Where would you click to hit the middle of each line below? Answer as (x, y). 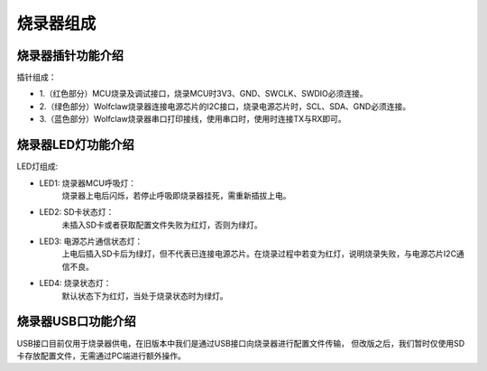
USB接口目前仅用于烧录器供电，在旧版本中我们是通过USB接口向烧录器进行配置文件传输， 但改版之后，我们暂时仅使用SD (241, 343)
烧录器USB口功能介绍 (77, 322)
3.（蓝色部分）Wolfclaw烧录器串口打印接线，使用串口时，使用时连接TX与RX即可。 (193, 119)
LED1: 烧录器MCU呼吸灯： (88, 183)
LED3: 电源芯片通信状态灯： (91, 241)
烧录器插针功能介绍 (70, 56)
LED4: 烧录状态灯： (75, 283)
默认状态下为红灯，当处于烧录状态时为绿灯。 (145, 296)
